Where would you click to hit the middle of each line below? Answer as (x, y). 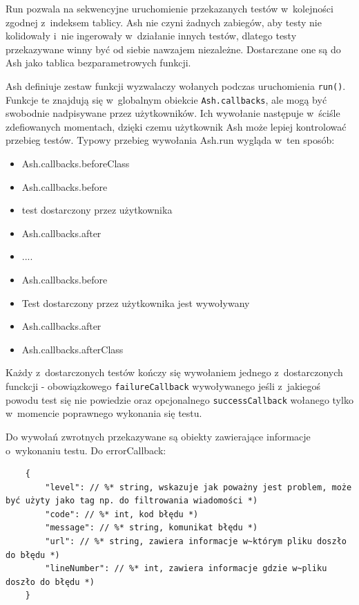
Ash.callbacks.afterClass (72, 349)
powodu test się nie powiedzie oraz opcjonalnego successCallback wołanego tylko (179, 399)
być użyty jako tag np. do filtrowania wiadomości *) (132, 501)
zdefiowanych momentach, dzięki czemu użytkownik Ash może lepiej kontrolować (176, 126)
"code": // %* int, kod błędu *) (122, 514)
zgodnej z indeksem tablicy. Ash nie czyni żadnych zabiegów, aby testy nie (164, 22)
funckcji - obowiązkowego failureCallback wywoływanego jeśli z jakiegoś (163, 386)
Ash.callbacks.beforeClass (76, 164)
